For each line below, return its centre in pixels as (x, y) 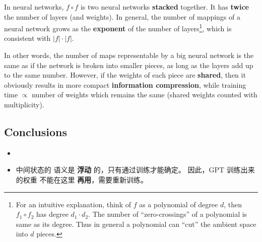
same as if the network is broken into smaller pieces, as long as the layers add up (129, 65)
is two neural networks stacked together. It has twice (165, 7)
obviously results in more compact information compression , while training (125, 84)
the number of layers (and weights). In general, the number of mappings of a (122, 16)
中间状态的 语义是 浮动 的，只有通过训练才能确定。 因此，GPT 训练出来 (135, 170)
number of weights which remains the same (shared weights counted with (145, 95)
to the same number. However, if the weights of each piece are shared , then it (125, 75)
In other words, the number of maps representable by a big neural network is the (129, 55)
